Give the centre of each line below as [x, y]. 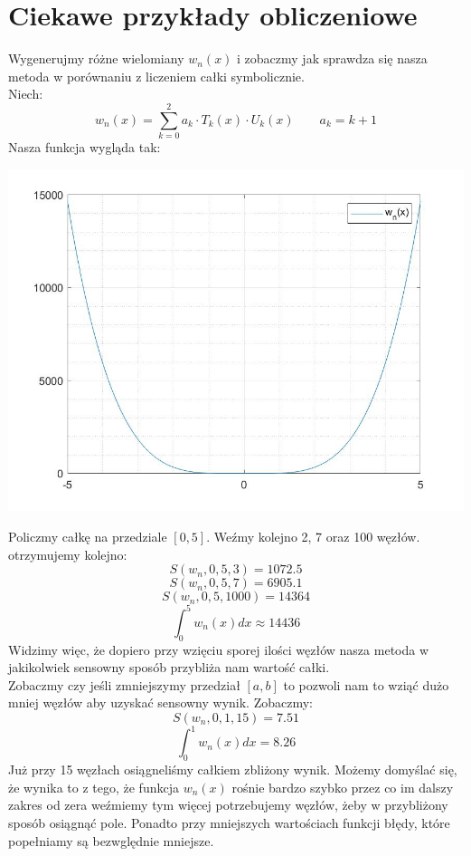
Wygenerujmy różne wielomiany [96, 58]
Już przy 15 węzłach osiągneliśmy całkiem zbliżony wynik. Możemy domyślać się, [233, 769]
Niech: [26, 94]
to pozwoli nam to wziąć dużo [366, 684]
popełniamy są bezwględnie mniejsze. [111, 840]
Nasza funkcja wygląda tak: [85, 147]
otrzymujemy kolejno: [68, 554]
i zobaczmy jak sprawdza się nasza [332, 58]
